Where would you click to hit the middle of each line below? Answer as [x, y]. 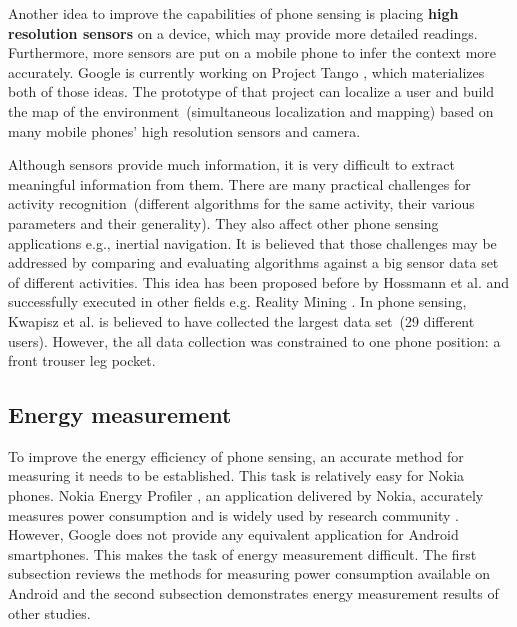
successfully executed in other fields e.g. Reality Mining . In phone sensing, [237, 301]
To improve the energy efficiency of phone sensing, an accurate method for [236, 455]
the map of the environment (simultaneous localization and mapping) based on [251, 110]
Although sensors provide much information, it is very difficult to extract [231, 164]
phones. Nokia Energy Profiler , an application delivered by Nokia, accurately [246, 495]
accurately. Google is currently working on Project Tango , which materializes [246, 71]
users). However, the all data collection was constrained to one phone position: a [254, 340]
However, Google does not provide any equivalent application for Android [233, 534]
